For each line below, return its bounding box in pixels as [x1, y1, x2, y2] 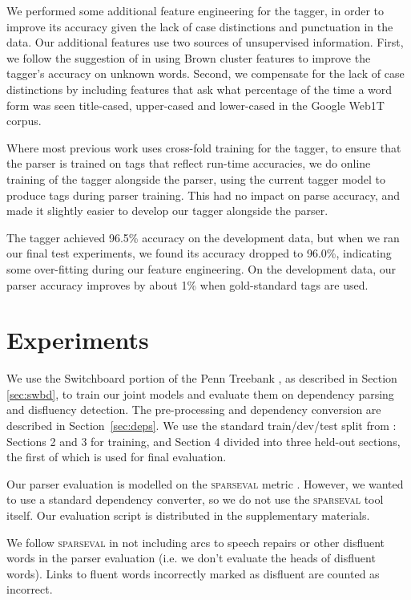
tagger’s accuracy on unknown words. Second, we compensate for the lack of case [6, 65, 405, 82]
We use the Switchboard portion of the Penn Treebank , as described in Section [6, 370, 397, 387]
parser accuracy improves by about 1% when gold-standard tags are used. [6, 276, 369, 293]
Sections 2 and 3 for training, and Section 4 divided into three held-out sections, [6, 432, 401, 449]
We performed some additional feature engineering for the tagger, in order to [6, 2, 384, 18]
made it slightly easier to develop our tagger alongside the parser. [6, 202, 328, 219]
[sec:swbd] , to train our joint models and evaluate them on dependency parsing [6, 385, 394, 402]
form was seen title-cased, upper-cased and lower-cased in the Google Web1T [6, 96, 385, 113]
